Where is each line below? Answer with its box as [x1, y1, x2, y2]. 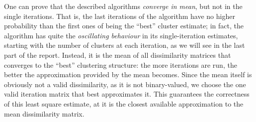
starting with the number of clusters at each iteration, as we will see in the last [4, 40, 245, 50]
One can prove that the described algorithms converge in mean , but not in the [4, 1, 243, 11]
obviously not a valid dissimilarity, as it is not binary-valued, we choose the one [4, 79, 246, 89]
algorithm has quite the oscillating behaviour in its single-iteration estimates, [4, 30, 238, 40]
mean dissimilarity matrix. [4, 108, 85, 119]
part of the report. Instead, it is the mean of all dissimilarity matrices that [4, 49, 231, 60]
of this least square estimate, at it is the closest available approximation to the [4, 98, 244, 109]
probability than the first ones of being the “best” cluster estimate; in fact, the [4, 20, 244, 31]
